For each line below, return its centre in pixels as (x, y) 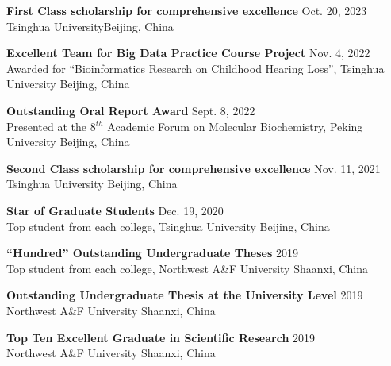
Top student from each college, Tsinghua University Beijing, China (168, 226)
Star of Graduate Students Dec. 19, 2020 (115, 210)
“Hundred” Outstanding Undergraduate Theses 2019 (153, 253)
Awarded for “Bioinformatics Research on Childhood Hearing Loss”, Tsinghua (195, 68)
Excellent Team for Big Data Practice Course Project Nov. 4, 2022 (188, 53)
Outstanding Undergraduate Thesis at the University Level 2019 (185, 295)
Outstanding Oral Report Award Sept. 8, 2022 (131, 110)
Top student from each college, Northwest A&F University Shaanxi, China (187, 268)
